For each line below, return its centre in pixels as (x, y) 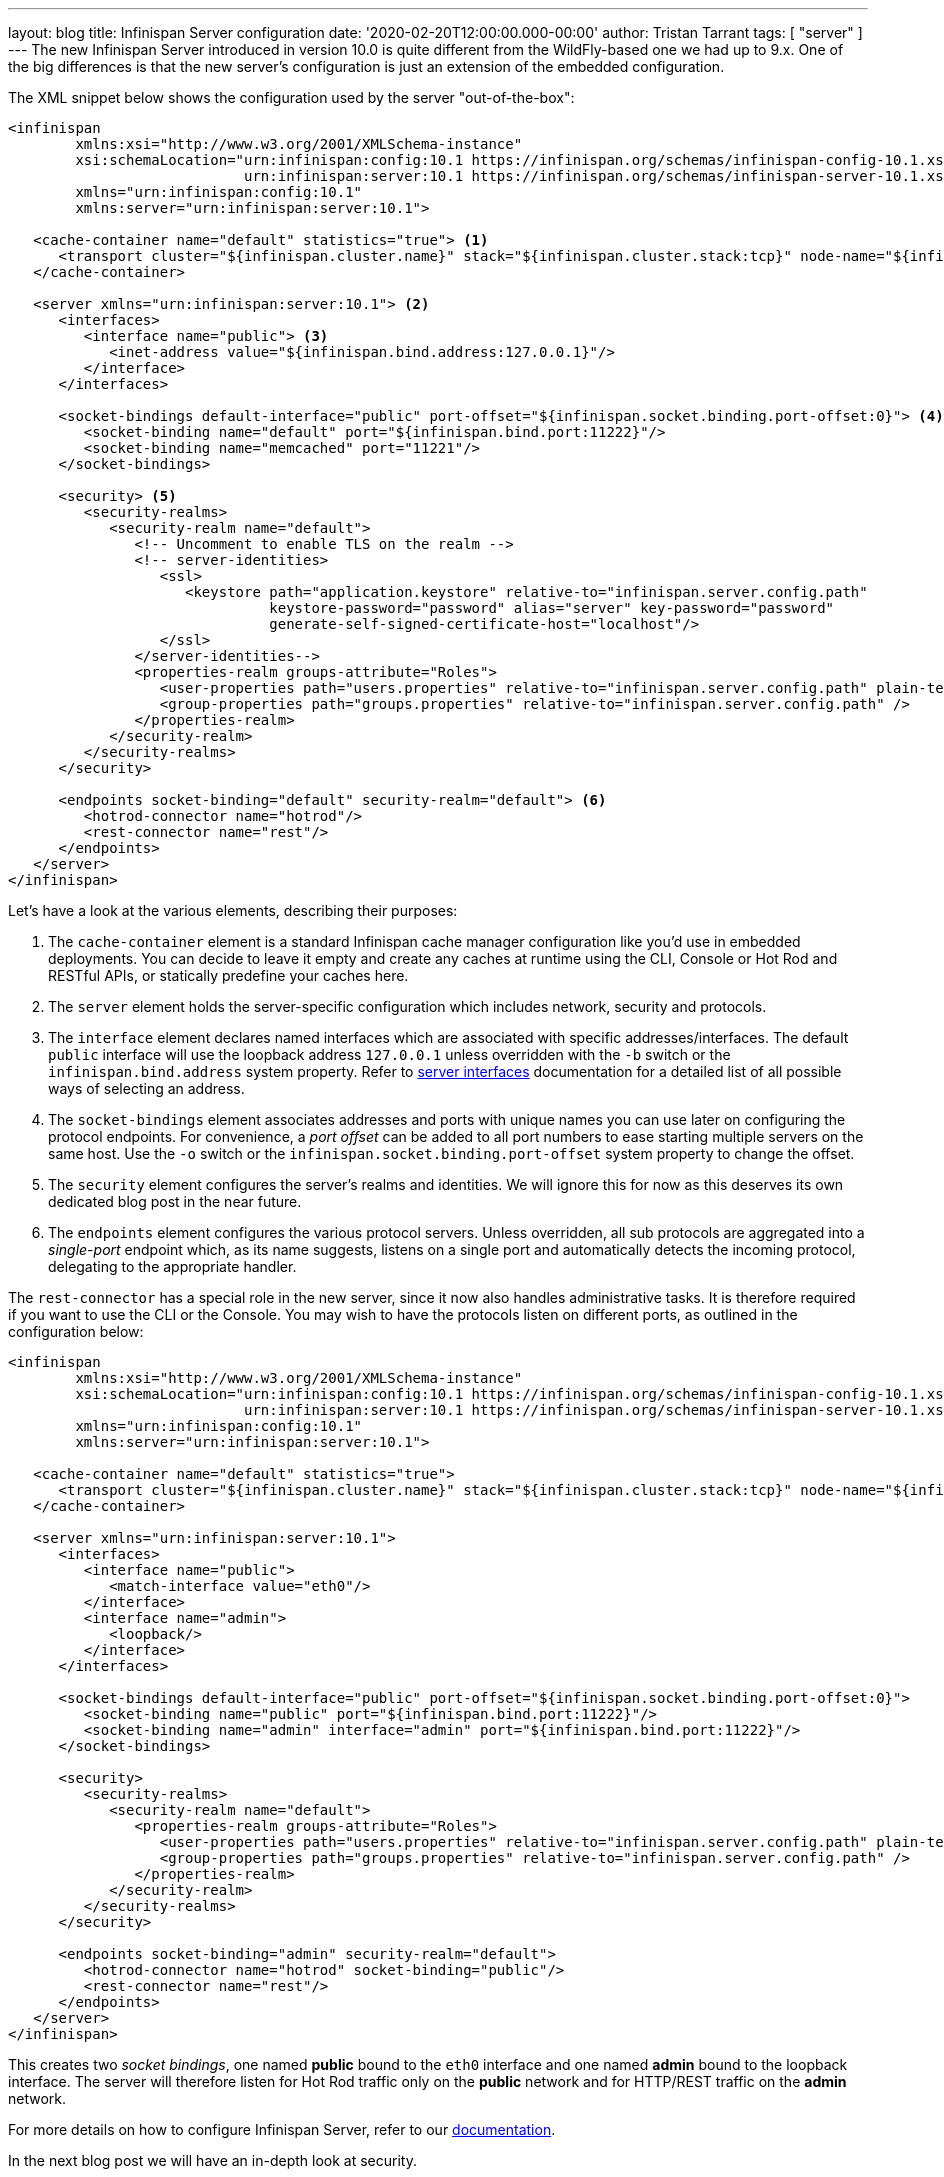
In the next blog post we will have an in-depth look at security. (212, 2160)
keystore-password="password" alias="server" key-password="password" (552, 608)
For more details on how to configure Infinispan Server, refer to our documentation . (282, 2129)
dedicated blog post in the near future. (175, 1201)
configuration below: (76, 1331)
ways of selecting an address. (146, 1088)
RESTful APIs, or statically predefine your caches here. (228, 975)
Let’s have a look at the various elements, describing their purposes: (233, 910)
